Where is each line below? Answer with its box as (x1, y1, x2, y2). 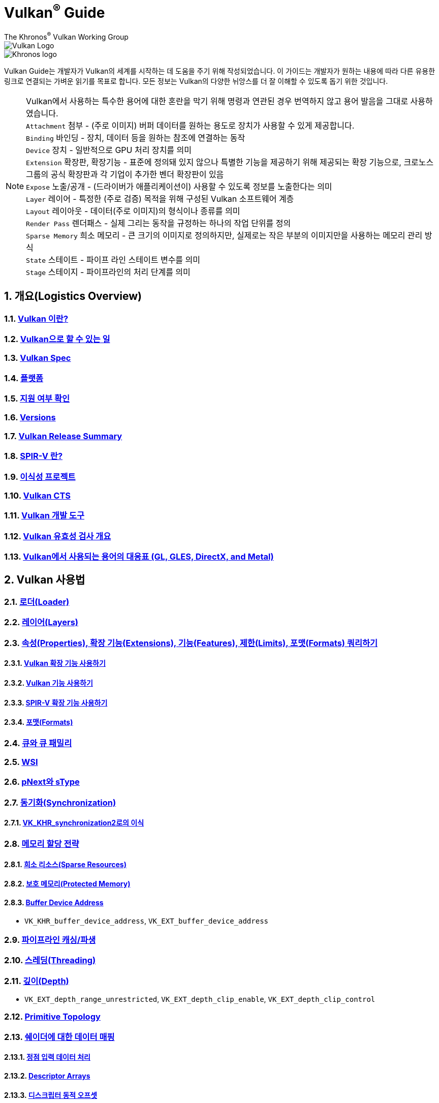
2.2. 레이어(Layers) (4, 617, 78, 628)
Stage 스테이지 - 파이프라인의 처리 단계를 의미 (26, 266, 191, 277)
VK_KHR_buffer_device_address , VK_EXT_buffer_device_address (24, 916, 269, 925)
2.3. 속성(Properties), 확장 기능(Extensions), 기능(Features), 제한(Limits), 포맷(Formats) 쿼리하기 (4, 637, 378, 648)
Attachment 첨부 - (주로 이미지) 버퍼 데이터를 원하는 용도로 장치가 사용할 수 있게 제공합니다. (26, 120, 355, 131)
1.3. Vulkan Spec (4, 353, 71, 363)
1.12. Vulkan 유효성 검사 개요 (4, 531, 111, 541)
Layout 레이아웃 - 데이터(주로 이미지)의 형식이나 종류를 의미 (26, 205, 240, 216)
